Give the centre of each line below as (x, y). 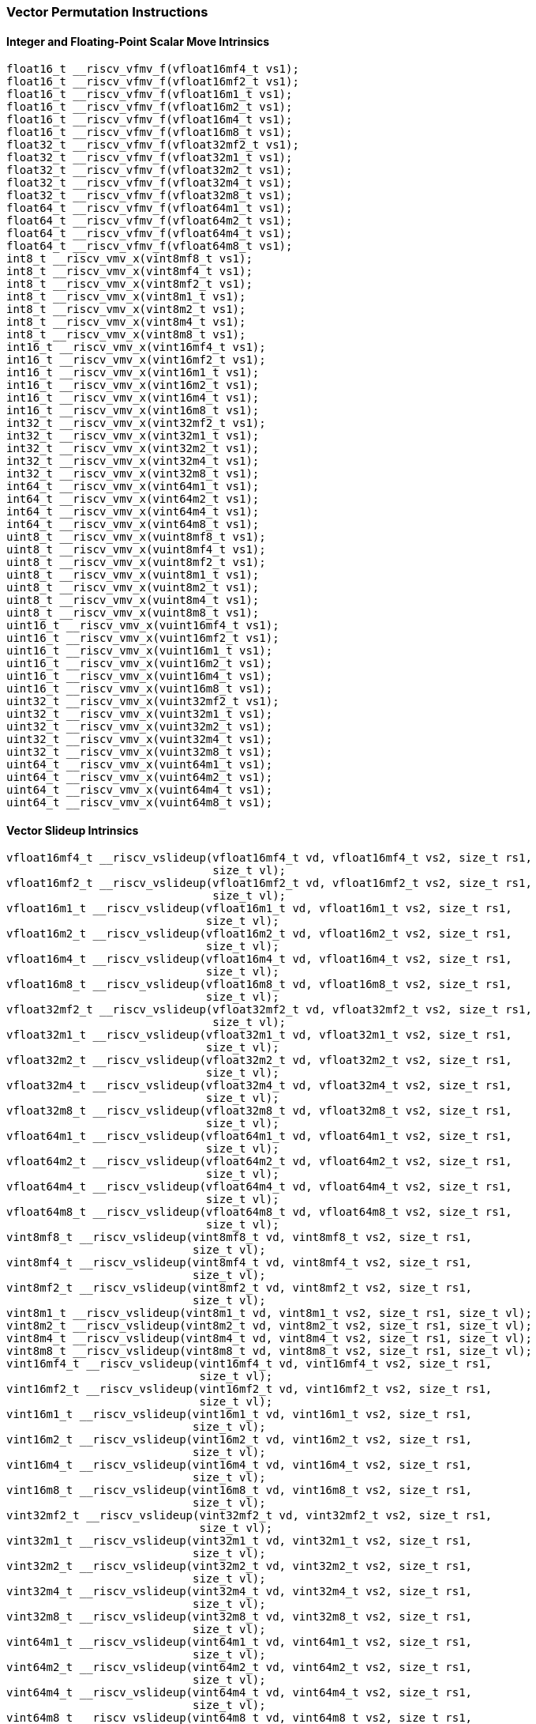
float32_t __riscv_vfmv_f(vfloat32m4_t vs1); (150, 183)
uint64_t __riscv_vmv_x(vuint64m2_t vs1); (140, 777)
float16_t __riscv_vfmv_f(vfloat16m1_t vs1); (150, 94)
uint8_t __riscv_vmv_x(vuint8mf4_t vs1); (136, 550)
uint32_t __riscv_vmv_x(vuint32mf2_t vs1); (143, 702)
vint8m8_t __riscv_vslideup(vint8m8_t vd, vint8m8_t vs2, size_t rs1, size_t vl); (269, 1351)
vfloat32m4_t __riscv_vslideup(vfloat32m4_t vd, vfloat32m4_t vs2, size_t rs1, (259, 1086)
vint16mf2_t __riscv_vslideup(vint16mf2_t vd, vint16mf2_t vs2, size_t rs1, (249, 1389)
